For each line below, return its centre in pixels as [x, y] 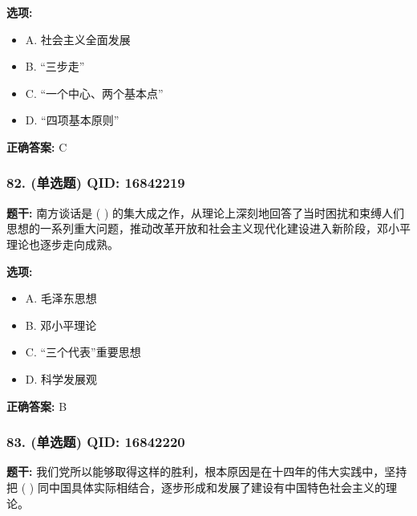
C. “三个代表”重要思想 [83, 352]
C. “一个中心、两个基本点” [94, 93]
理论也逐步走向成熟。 [63, 244]
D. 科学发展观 [61, 378]
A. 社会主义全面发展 [78, 39]
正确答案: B [37, 406]
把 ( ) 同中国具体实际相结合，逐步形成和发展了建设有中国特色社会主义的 [196, 487]
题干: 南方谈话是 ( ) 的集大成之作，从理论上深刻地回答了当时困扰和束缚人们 [206, 212]
